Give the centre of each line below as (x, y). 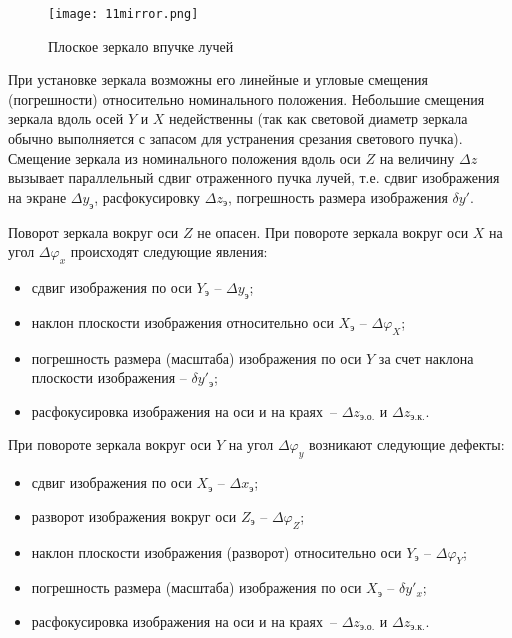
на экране (37, 196)
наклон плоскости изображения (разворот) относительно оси (216, 551)
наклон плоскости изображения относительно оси (182, 321)
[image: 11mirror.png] (123, 14)
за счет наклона (426, 357)
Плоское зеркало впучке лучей (141, 45)
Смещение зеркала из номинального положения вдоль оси (184, 157)
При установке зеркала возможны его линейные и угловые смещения (218, 79)
